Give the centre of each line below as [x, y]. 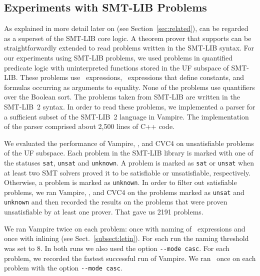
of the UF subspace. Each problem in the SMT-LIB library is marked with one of [129, 153]
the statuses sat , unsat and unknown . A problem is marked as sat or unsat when [129, 162]
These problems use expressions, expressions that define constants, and [132, 77]
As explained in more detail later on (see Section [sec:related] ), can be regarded [126, 28]
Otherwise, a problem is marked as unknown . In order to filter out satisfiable [120, 182]
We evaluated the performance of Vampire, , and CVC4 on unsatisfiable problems [129, 143]
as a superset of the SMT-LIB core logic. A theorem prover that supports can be [128, 38]
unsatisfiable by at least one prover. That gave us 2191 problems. [104, 212]
